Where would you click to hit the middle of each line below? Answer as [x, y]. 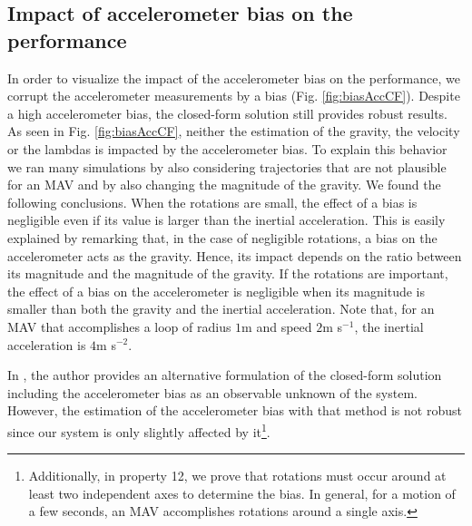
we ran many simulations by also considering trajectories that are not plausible [227, 166]
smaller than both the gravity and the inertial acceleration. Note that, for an [221, 309]
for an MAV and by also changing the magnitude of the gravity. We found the [224, 185]
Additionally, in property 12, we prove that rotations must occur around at [237, 476]
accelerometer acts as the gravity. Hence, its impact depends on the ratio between [235, 255]
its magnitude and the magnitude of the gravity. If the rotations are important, [228, 273]
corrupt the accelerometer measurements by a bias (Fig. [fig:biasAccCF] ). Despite [234, 96]
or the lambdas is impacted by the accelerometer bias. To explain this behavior [227, 148]
